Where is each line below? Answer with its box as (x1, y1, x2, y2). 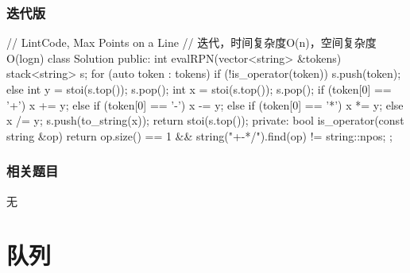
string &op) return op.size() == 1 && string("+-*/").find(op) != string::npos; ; (6, 127, 393, 144)
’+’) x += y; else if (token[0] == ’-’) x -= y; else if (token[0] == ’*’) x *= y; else (6, 96, 404, 113)
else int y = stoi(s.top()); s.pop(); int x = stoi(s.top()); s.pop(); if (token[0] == (6, 81, 392, 97)
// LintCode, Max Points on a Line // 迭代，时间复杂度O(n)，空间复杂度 (6, 34, 377, 51)
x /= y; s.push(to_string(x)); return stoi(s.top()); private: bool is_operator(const (6, 112, 404, 129)
